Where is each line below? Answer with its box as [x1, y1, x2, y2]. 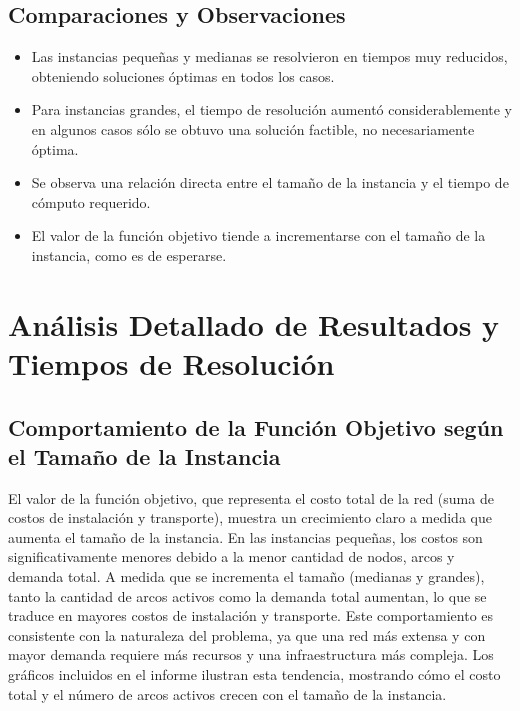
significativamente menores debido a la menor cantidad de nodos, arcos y [8, 546, 455, 567]
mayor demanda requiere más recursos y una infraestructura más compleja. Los [8, 644, 494, 665]
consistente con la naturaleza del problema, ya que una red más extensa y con [8, 624, 486, 645]
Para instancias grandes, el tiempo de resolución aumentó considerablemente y [31, 99, 513, 120]
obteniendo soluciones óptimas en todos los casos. [31, 65, 335, 86]
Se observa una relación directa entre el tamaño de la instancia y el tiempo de [31, 172, 509, 193]
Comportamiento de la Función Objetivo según [8, 411, 504, 442]
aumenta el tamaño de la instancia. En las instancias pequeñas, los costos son [8, 526, 483, 547]
